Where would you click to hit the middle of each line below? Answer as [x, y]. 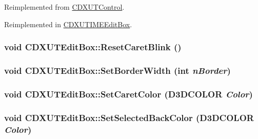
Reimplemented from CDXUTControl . [64, 7]
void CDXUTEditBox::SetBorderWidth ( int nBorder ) [117, 70]
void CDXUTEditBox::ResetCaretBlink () [93, 47]
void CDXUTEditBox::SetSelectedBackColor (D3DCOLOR [129, 117]
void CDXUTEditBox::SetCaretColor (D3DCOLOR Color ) [128, 94]
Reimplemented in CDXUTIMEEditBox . [68, 24]
